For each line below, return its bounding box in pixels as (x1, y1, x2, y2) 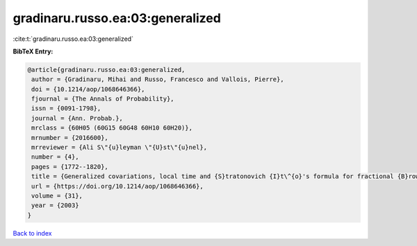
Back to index (13, 229, 52, 237)
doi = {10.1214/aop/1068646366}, (31, 85, 145, 93)
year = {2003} (31, 202, 79, 209)
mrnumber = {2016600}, (31, 134, 109, 141)
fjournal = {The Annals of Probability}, (31, 95, 174, 103)
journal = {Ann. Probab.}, (31, 114, 123, 122)
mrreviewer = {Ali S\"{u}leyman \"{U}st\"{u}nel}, (31, 143, 208, 152)
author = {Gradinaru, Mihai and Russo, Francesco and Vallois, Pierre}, (31, 76, 284, 83)
